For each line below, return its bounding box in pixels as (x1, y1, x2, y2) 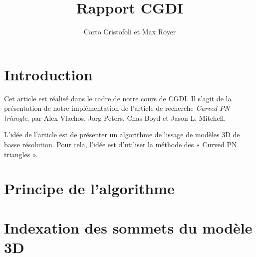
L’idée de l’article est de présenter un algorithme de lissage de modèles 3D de (4, 129, 240, 140)
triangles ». (4, 149, 38, 159)
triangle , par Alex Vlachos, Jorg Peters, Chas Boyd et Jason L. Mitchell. (4, 112, 226, 123)
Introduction (4, 64, 93, 84)
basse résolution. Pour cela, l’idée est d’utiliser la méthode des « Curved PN (4, 139, 237, 150)
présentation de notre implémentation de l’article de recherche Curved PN (4, 103, 230, 113)
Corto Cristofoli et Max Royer (83, 26, 176, 37)
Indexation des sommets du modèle (4, 217, 253, 238)
